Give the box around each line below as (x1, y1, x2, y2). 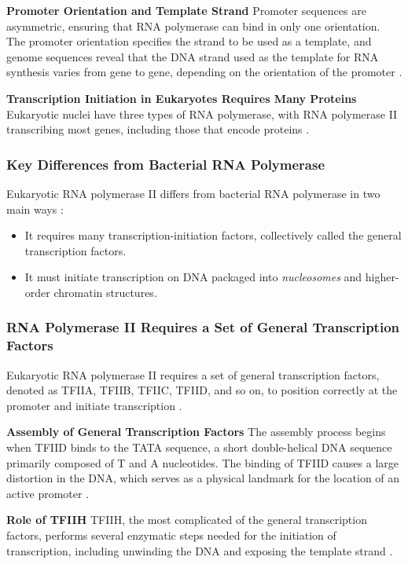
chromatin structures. (53, 284, 157, 300)
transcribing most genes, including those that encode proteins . (6, 121, 310, 137)
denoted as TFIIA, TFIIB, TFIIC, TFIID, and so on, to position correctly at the (6, 382, 398, 398)
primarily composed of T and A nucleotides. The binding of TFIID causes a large (6, 454, 399, 471)
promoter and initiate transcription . (6, 397, 182, 413)
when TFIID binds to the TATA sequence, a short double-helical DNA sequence (6, 439, 392, 456)
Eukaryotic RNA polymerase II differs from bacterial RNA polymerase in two (6, 185, 380, 201)
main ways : (6, 200, 64, 217)
